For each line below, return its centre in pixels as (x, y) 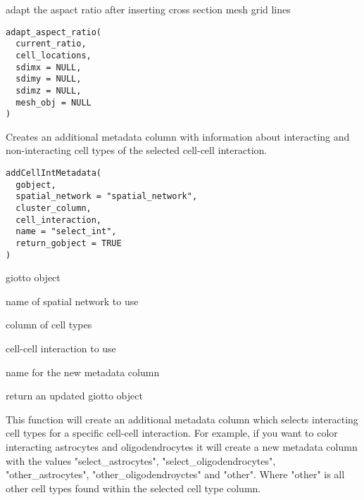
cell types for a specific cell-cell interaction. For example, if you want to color (172, 433)
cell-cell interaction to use (61, 348)
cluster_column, (54, 208)
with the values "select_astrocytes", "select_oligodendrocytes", (141, 460)
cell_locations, (54, 55)
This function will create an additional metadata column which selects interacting (182, 419)
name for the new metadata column (83, 372)
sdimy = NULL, (49, 79)
